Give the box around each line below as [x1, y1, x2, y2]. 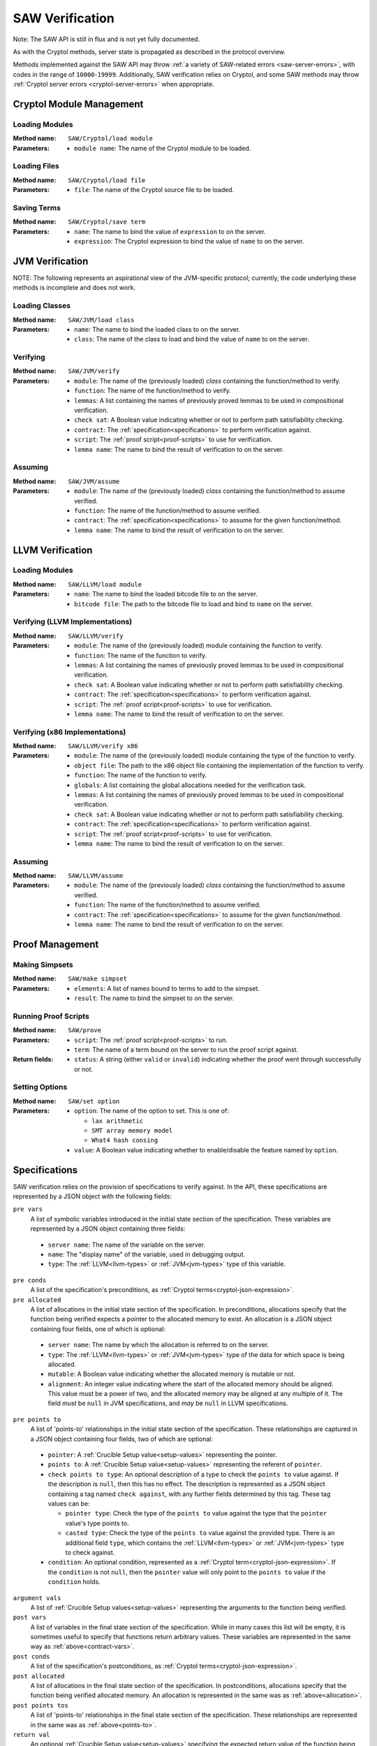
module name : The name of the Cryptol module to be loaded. [74, 144, 251, 152]
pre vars [13, 1205, 43, 1213]
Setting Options [13, 1083, 68, 1092]
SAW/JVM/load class [68, 316, 135, 324]
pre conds [13, 1276, 47, 1284]
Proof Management [13, 938, 99, 950]
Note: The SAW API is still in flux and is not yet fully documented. [13, 35, 200, 43]
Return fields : [13, 1055, 54, 1064]
